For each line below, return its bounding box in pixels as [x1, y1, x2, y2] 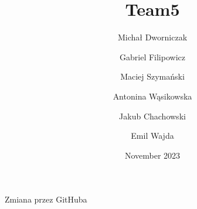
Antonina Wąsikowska [113, 90, 192, 102]
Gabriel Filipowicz [120, 50, 185, 63]
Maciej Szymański [120, 70, 185, 83]
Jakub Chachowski [119, 109, 186, 122]
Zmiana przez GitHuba [5, 193, 87, 205]
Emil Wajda [131, 129, 174, 142]
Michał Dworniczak [117, 31, 188, 43]
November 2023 [124, 149, 181, 161]
